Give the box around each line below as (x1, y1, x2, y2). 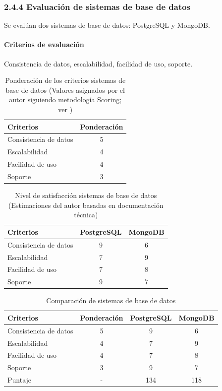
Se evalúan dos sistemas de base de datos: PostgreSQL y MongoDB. (4, 20, 210, 30)
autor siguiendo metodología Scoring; (9, 94, 122, 105)
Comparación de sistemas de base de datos (46, 295, 176, 306)
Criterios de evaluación (4, 39, 84, 50)
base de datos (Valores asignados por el (5, 84, 125, 95)
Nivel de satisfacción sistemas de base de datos (15, 190, 157, 200)
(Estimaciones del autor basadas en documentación (8, 199, 164, 210)
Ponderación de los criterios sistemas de (5, 75, 126, 85)
